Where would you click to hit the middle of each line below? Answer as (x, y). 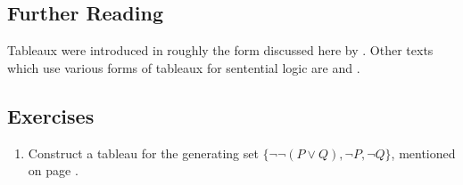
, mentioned (423, 153)
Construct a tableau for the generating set (143, 153)
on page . (53, 170)
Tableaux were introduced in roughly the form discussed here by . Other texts (220, 50)
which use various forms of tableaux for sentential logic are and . (184, 67)
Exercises (51, 115)
